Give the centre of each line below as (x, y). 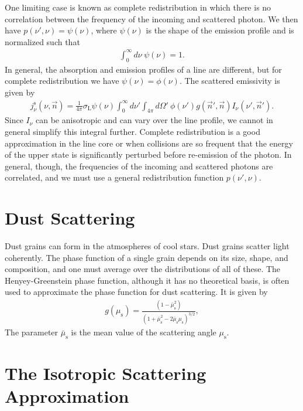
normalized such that (42, 41)
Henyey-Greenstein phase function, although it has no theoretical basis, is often (147, 280)
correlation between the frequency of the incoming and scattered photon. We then (151, 18)
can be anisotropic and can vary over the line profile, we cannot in (154, 120)
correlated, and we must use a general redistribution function (114, 177)
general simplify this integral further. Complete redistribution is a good (132, 131)
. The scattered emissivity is (230, 81)
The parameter (32, 332)
